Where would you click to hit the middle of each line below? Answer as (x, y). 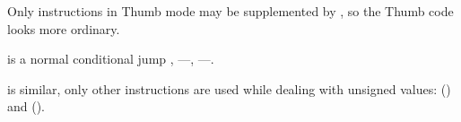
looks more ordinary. (64, 28)
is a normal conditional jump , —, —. (111, 59)
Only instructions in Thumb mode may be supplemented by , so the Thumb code (230, 11)
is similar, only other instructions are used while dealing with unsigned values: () (229, 88)
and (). (26, 106)
